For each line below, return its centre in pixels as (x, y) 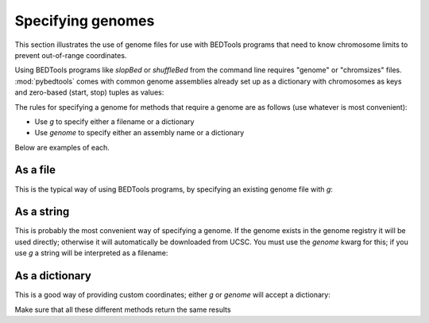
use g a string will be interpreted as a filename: (91, 253)
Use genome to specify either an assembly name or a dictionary (139, 133)
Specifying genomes (85, 21)
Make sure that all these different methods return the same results (123, 309)
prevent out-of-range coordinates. (71, 55)
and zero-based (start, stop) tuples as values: (89, 92)
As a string (42, 212)
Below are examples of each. (62, 147)
